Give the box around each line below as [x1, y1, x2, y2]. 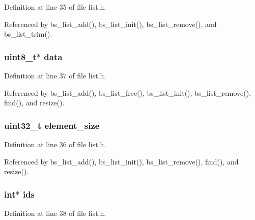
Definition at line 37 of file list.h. [4, 70, 106, 80]
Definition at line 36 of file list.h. [4, 139, 106, 149]
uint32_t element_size [4, 119, 100, 131]
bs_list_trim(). [4, 29, 52, 39]
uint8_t [4, 50, 37, 63]
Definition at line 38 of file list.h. [4, 208, 106, 218]
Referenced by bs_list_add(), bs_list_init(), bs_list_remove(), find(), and [4, 156, 239, 167]
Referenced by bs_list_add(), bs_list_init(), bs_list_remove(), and [4, 18, 217, 29]
